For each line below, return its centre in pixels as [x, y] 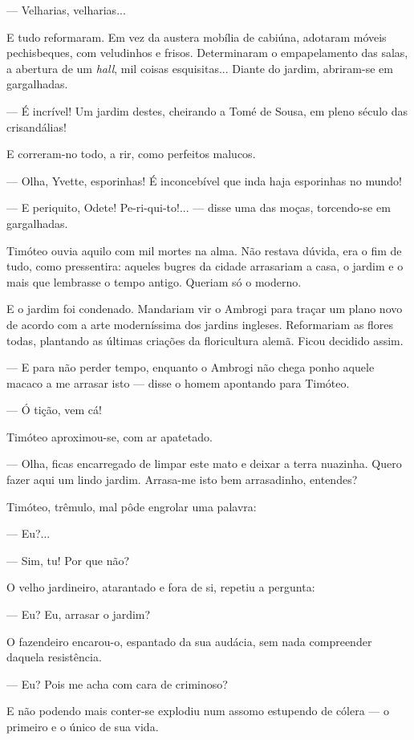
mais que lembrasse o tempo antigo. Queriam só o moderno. [154, 281]
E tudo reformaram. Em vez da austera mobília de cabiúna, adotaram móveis [197, 37]
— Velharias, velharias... [66, 10]
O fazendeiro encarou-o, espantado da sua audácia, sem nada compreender [189, 641]
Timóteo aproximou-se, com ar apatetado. [110, 436]
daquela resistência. [54, 657]
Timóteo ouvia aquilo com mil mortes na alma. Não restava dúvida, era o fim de [204, 250]
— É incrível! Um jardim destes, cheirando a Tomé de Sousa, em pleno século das [207, 110]
